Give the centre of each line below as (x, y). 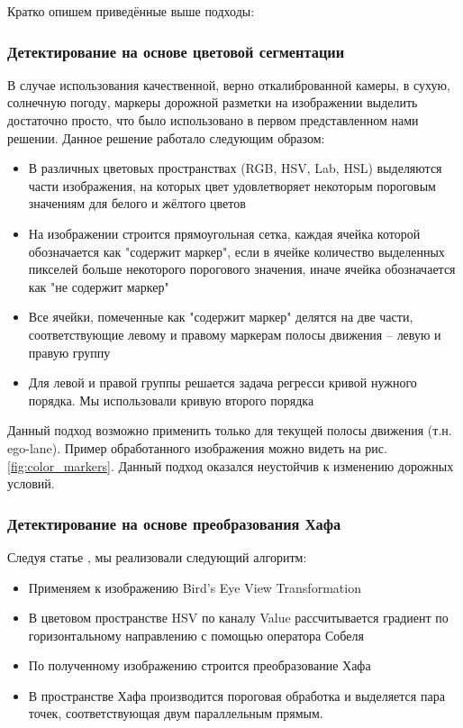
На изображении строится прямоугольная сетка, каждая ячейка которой (224, 233)
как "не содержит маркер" (99, 286)
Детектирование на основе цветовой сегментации (176, 51)
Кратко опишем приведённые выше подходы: (131, 11)
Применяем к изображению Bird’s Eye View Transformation (195, 587)
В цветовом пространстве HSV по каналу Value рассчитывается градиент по (238, 618)
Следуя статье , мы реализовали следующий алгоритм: (157, 556)
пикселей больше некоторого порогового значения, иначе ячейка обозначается (242, 269)
